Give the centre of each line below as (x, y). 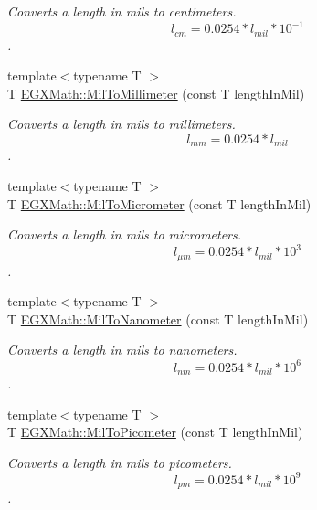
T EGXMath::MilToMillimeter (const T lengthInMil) (156, 93)
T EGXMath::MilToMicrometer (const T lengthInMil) (159, 203)
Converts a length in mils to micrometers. (125, 234)
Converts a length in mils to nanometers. (122, 350)
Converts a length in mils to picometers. (120, 462)
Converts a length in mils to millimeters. (122, 124)
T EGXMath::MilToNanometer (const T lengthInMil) (158, 319)
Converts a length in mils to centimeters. (122, 11)
